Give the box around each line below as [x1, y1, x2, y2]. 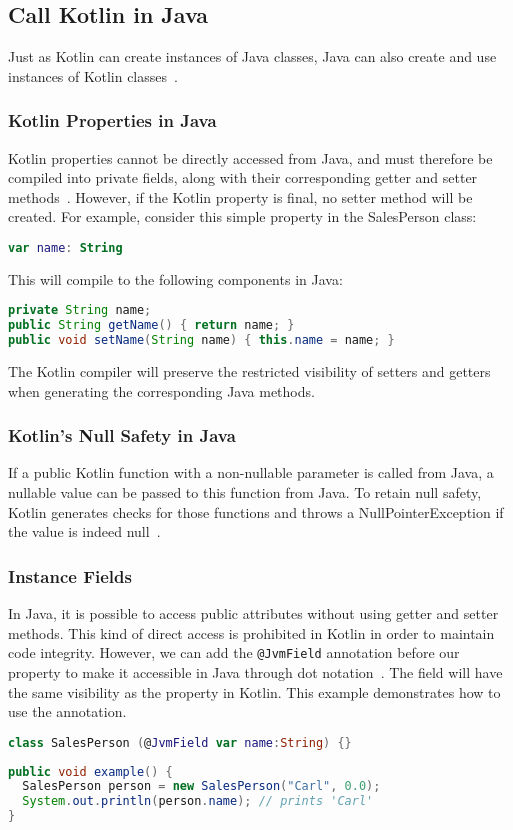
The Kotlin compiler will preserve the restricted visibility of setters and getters [8, 361, 491, 382]
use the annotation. [8, 701, 127, 722]
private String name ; [8, 303, 152, 318]
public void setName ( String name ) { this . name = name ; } [8, 333, 395, 348]
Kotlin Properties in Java [8, 108, 217, 133]
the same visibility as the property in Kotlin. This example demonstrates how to [8, 681, 501, 702]
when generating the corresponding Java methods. [8, 380, 315, 401]
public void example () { [8, 764, 173, 779]
